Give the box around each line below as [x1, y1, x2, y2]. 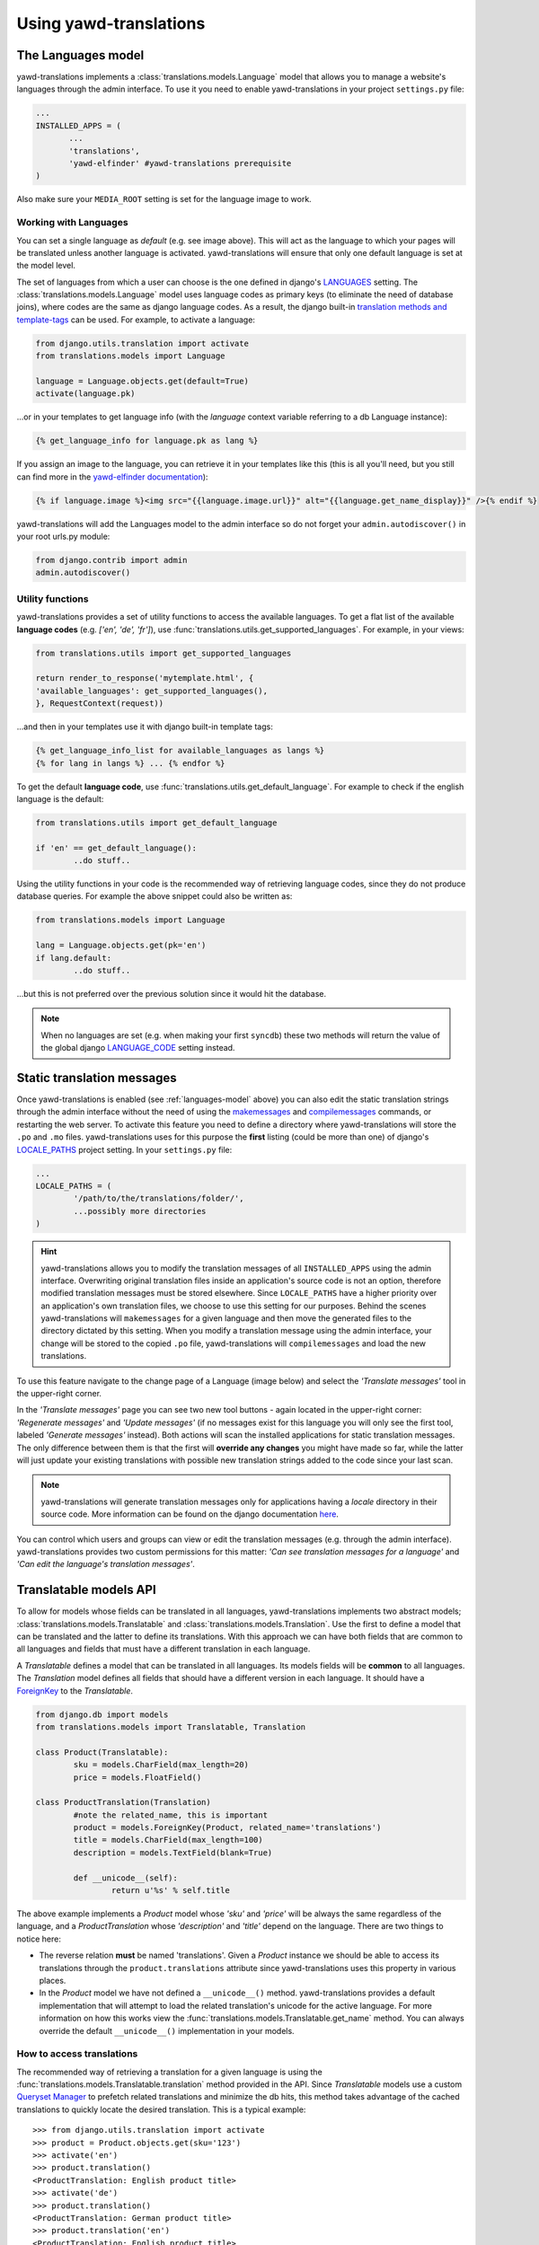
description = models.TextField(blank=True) [73, 1847, 273, 1858]
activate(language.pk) [35, 389, 136, 399]
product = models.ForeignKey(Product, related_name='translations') [73, 1823, 382, 1833]
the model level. [16, 260, 76, 271]
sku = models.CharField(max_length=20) [73, 1760, 249, 1770]
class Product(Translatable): [35, 1747, 169, 1757]
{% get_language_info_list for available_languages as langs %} [35, 745, 325, 756]
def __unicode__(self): [73, 1872, 179, 1883]
